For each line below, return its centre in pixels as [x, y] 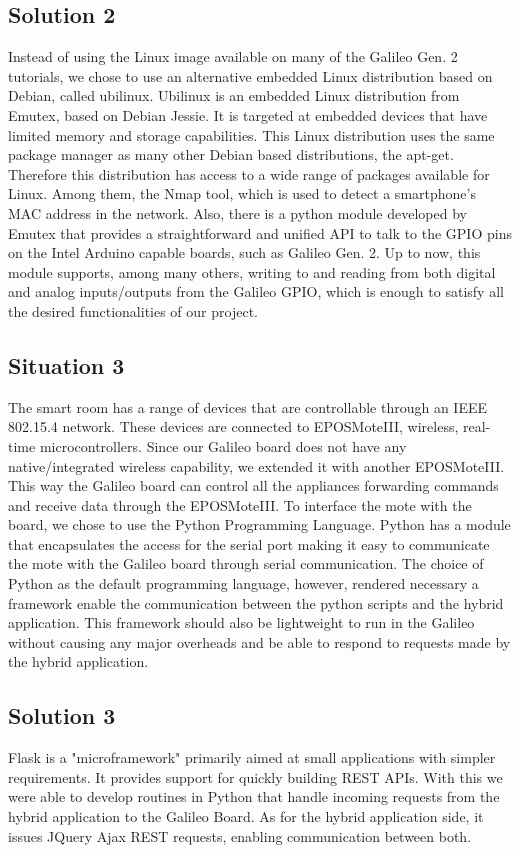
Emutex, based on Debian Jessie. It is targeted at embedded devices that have [248, 114]
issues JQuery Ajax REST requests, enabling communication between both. [240, 835]
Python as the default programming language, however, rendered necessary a [243, 583]
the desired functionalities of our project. [133, 310]
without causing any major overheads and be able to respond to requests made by [259, 641]
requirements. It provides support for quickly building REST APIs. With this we [255, 776]
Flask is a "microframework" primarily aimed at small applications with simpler [252, 757]
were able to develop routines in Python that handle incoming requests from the [254, 796]
